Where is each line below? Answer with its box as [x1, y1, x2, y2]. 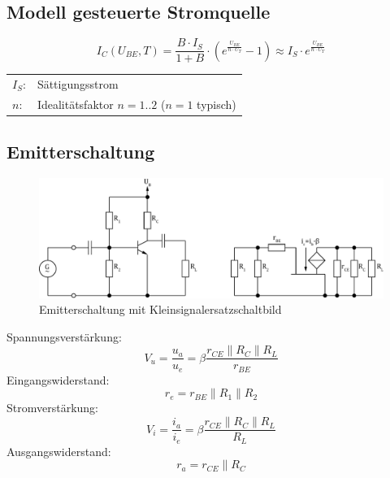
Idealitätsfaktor [37, 95, 114, 112]
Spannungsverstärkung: [6, 328, 122, 345]
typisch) [197, 95, 236, 112]
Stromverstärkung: [6, 399, 98, 416]
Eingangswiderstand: [6, 371, 110, 388]
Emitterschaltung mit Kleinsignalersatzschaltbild [39, 301, 282, 318]
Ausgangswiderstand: [6, 442, 111, 459]
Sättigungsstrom [37, 76, 119, 93]
